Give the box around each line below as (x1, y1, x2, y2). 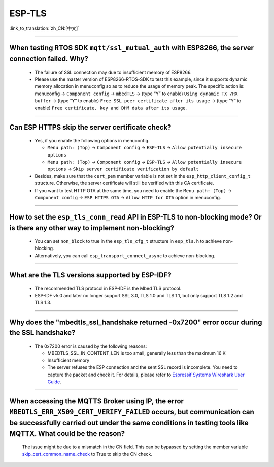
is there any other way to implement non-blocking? (9, 224, 175, 232)
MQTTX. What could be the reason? (9, 429, 125, 438)
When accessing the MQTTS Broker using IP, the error (9, 397, 184, 406)
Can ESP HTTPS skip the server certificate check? (9, 123, 172, 132)
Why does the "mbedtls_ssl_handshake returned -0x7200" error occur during (9, 318, 262, 326)
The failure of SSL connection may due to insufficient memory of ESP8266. (35, 69, 192, 75)
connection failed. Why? (9, 54, 89, 63)
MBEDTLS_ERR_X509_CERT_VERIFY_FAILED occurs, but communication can (9, 408, 255, 416)
